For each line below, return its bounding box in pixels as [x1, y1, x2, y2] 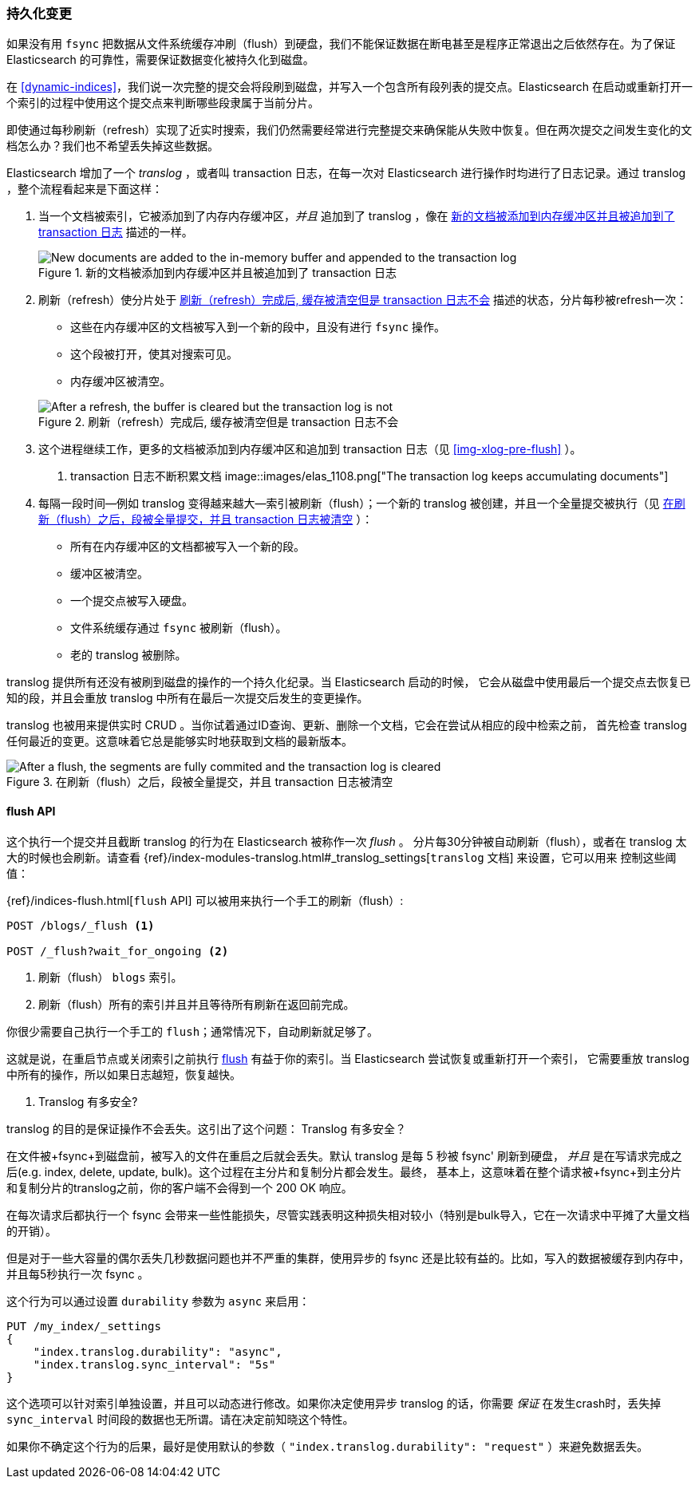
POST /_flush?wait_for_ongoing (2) [6, 944, 229, 958]
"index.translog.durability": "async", [33, 1345, 282, 1358]
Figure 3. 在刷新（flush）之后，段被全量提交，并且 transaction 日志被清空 [6, 775, 393, 789]
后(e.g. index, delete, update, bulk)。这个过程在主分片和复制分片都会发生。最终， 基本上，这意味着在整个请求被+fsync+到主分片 [6, 1164, 682, 1179]
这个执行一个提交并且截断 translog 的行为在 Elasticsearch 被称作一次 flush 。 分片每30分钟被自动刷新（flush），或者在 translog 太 [6, 834, 687, 848]
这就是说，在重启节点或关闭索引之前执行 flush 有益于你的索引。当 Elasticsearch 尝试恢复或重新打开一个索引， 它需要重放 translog [6, 1051, 689, 1065]
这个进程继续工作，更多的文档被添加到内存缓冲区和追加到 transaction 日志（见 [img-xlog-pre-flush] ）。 [38, 442, 582, 456]
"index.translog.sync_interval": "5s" [33, 1357, 276, 1371]
